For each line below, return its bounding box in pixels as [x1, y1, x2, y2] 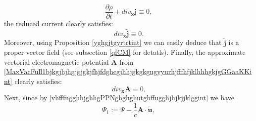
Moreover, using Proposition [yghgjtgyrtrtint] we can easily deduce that [4, 37, 222, 47]
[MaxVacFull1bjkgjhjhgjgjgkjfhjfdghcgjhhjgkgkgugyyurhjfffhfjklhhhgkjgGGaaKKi [4, 66, 252, 77]
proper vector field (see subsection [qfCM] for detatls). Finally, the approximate [4, 47, 246, 57]
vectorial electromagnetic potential [4, 56, 109, 67]
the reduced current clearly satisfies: [4, 18, 113, 29]
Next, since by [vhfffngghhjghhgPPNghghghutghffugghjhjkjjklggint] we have [4, 92, 234, 102]
